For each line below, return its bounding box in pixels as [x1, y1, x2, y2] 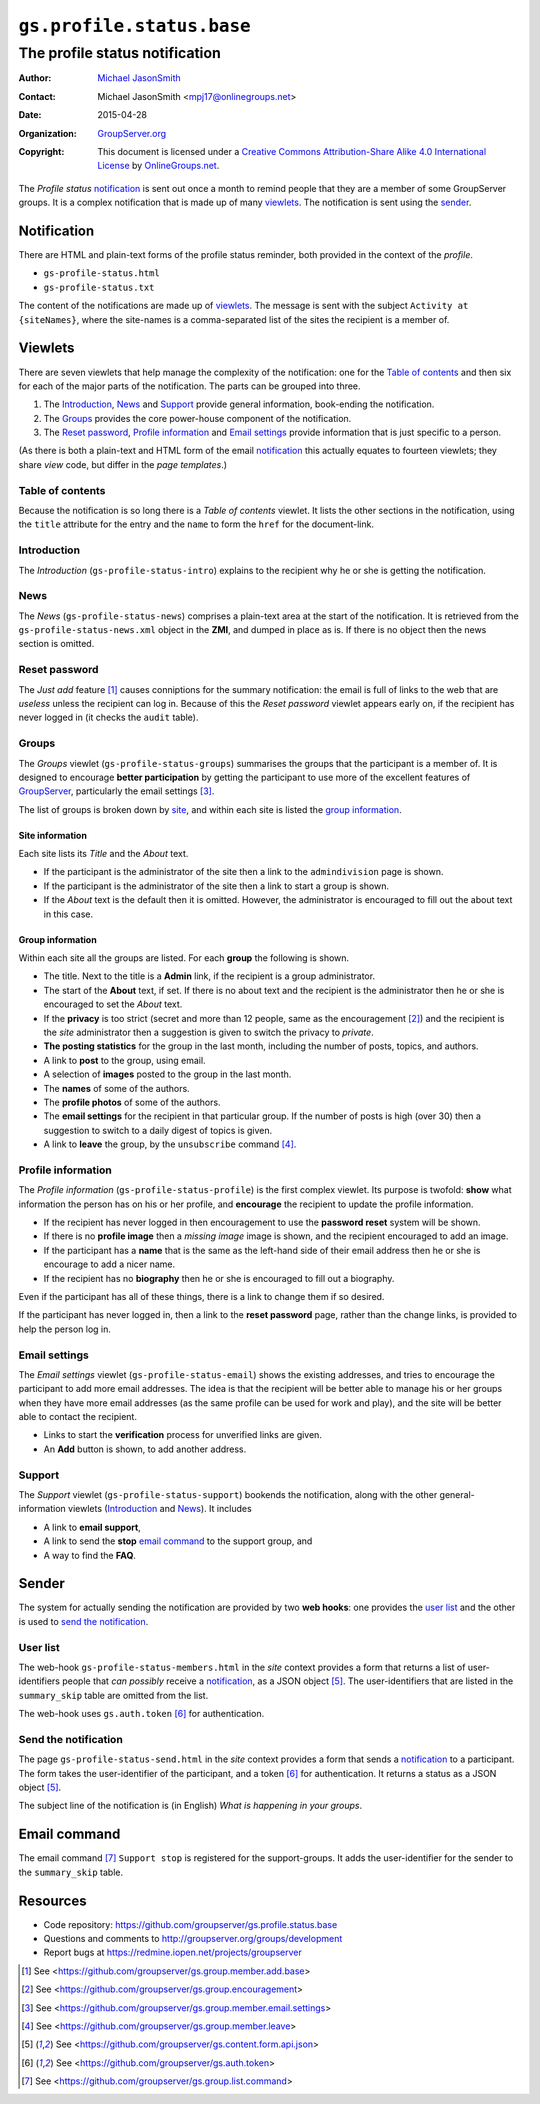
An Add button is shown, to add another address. [43, 1443, 247, 1455]
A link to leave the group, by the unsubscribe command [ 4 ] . [43, 1138, 297, 1150]
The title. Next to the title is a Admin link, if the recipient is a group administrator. [43, 970, 375, 982]
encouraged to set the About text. [43, 998, 183, 1010]
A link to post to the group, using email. [43, 1054, 206, 1066]
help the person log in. [18, 1323, 112, 1335]
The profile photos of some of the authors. [43, 1096, 221, 1108]
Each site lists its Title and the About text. [18, 848, 189, 860]
